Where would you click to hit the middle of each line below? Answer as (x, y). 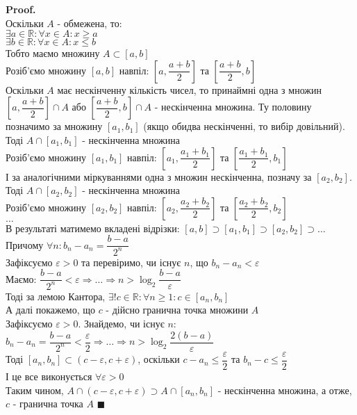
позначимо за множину (54, 126)
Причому (25, 244)
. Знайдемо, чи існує (121, 323)
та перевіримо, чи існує (131, 262)
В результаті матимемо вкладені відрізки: (93, 228)
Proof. (21, 9)
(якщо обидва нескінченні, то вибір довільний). (244, 126)
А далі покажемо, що (50, 310)
